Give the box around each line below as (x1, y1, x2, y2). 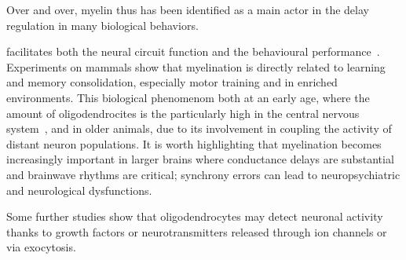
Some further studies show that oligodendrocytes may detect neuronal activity (6, 208, 383, 225)
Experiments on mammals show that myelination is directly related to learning (6, 58, 386, 75)
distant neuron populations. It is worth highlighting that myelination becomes (6, 135, 382, 152)
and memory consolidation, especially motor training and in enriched (6, 74, 338, 90)
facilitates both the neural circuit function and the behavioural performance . (6, 43, 380, 60)
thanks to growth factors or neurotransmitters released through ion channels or (6, 223, 387, 240)
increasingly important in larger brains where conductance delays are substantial (6, 151, 394, 167)
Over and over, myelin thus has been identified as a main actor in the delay (6, 2, 369, 17)
